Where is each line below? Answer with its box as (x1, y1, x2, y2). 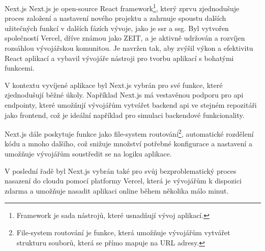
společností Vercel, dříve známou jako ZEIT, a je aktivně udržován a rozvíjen (5, 33, 245, 43)
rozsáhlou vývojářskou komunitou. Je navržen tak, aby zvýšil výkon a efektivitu (5, 43, 253, 53)
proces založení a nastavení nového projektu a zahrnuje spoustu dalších (5, 13, 226, 23)
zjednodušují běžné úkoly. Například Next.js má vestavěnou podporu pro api (5, 89, 244, 100)
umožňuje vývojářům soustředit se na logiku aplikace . (5, 148, 172, 159)
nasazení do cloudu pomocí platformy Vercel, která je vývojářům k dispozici (5, 175, 242, 186)
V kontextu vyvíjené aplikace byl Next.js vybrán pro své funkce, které (5, 79, 223, 90)
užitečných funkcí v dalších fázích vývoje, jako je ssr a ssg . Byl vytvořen (5, 22, 229, 33)
